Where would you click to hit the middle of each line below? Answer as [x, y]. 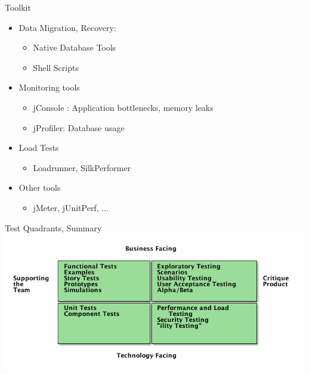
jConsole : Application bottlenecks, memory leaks [123, 107]
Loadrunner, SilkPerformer [82, 167]
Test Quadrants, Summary [53, 227]
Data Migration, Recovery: [67, 27]
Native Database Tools [75, 47]
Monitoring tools [49, 87]
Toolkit [18, 7]
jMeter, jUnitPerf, [66, 207]
